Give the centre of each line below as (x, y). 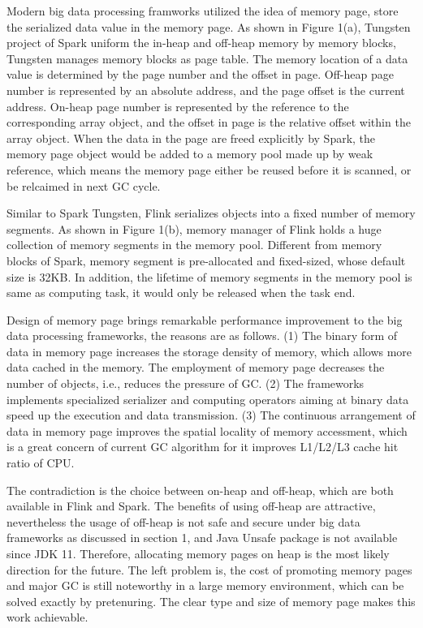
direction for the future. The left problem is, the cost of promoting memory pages (209, 569)
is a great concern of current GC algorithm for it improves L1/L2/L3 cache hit (203, 447)
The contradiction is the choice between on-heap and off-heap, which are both (200, 490)
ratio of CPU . (41, 463)
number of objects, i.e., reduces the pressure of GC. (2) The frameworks (186, 383)
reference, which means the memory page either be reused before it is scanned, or (209, 169)
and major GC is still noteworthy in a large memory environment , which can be (205, 585)
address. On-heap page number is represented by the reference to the (178, 106)
